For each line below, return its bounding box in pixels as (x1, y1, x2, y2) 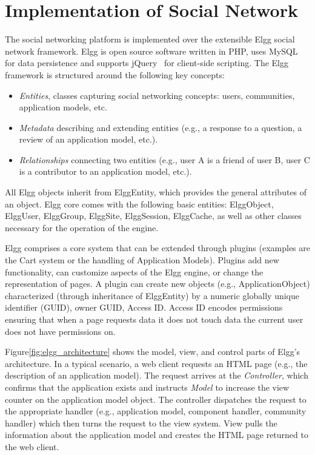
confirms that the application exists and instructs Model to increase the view (5, 380, 290, 393)
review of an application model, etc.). (19, 133, 158, 146)
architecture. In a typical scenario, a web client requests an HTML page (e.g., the (5, 357, 308, 369)
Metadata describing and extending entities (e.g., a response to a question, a (19, 121, 302, 133)
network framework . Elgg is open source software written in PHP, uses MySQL (5, 44, 298, 57)
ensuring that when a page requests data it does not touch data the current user (5, 313, 303, 325)
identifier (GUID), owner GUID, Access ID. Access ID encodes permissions (5, 301, 283, 314)
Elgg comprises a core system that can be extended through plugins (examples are (5, 241, 310, 254)
